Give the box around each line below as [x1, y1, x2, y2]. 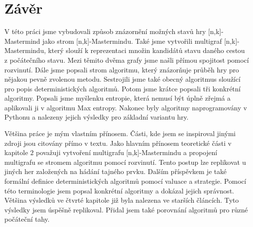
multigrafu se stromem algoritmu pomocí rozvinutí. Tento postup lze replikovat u [4, 157, 246, 167]
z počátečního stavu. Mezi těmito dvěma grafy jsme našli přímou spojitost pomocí [4, 54, 249, 65]
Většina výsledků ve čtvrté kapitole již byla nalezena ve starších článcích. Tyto [4, 195, 239, 205]
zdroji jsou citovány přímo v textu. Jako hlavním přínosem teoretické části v [4, 138, 232, 148]
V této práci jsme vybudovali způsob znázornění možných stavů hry [4, 26, 206, 36]
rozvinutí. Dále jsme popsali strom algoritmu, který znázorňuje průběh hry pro [4, 64, 239, 74]
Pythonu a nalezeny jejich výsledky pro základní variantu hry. [4, 112, 189, 122]
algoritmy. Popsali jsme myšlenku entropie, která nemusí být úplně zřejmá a [4, 93, 231, 103]
